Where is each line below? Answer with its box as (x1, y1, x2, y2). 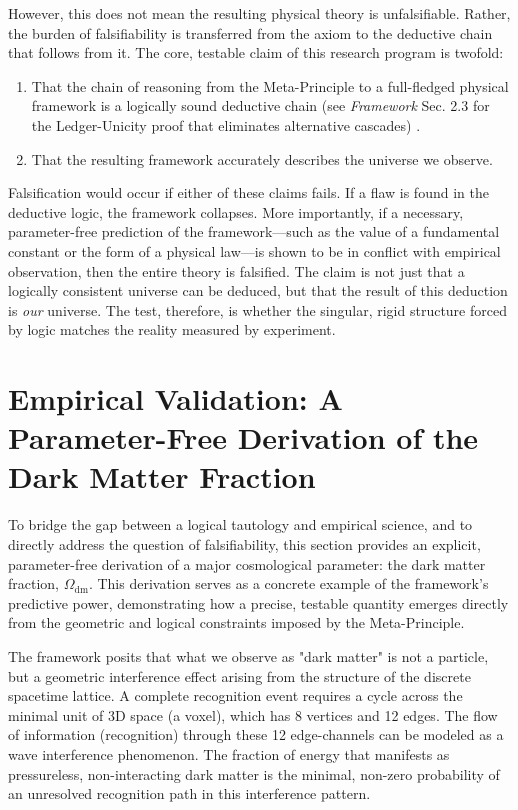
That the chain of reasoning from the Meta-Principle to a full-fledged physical (31, 75, 509, 96)
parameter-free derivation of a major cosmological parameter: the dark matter (8, 553, 486, 574)
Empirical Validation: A (8, 378, 343, 419)
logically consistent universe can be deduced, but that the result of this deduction (8, 280, 508, 301)
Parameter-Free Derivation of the (8, 417, 479, 458)
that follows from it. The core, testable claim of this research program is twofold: (8, 42, 504, 63)
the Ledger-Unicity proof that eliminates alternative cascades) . (31, 114, 421, 135)
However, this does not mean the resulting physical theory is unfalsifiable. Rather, (8, 3, 511, 23)
